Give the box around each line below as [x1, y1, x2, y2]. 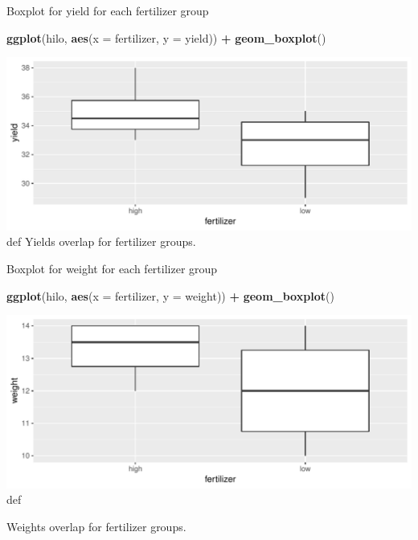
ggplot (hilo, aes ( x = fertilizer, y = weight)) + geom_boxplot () [6, 287, 334, 304]
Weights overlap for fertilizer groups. [6, 517, 186, 534]
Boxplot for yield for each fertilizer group [6, 2, 209, 18]
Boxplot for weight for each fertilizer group [6, 260, 218, 276]
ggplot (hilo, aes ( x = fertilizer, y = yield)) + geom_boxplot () [6, 29, 326, 46]
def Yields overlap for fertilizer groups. [6, 233, 196, 250]
